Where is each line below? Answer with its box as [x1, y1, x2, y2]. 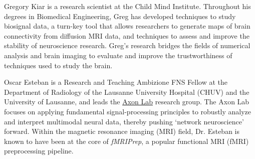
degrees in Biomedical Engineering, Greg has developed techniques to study [4, 11, 236, 21]
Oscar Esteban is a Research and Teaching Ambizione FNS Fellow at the [4, 77, 228, 87]
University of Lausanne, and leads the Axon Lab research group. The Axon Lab [4, 96, 249, 107]
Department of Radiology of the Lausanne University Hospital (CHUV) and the [4, 86, 249, 97]
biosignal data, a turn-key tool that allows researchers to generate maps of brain [4, 21, 250, 31]
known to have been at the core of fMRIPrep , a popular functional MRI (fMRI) [4, 135, 249, 146]
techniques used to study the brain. [4, 60, 113, 70]
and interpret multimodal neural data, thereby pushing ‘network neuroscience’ [4, 116, 244, 126]
